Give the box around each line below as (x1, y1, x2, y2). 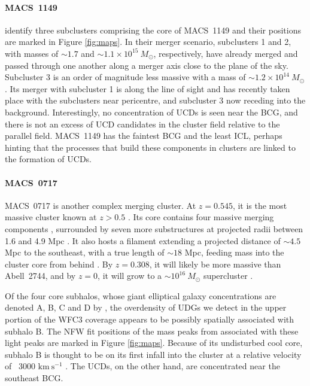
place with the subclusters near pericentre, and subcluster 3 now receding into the (5, 94, 306, 107)
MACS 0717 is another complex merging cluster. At (5, 199, 196, 211)
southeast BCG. (5, 372, 63, 384)
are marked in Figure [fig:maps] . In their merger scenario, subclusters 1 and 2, (5, 35, 291, 48)
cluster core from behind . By (5, 257, 113, 270)
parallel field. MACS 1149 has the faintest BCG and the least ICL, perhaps (5, 129, 282, 142)
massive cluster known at (5, 211, 97, 223)
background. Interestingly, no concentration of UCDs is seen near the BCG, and (5, 105, 298, 118)
